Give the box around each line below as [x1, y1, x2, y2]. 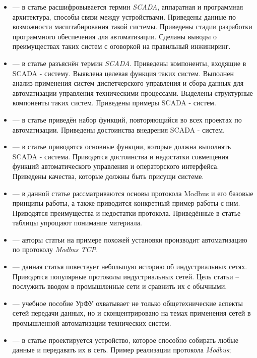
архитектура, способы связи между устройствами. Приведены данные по [12, 11, 236, 22]
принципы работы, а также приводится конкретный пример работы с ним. [12, 198, 240, 208]
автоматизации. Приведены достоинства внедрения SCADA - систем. [12, 124, 225, 135]
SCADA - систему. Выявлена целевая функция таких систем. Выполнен [12, 68, 234, 78]
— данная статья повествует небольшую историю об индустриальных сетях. [12, 261, 247, 272]
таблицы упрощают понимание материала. [12, 217, 142, 228]
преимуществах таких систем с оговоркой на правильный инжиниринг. [12, 41, 231, 51]
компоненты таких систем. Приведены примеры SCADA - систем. [12, 97, 216, 108]
